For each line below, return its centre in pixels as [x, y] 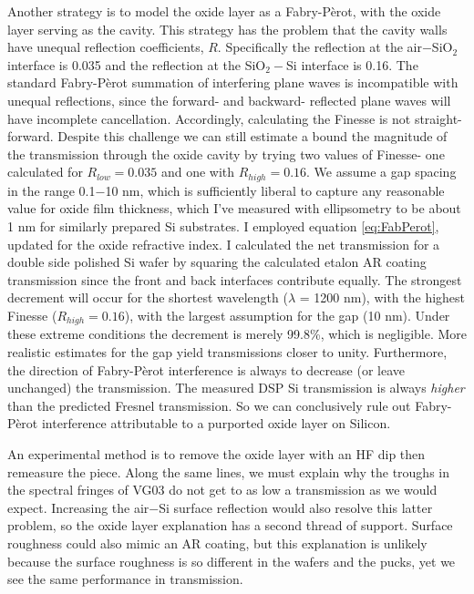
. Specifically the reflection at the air [319, 47]
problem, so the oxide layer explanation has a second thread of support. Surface [230, 525]
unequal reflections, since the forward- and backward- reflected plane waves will [229, 100]
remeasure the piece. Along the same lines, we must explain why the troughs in [229, 471]
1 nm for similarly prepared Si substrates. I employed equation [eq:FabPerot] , [223, 225]
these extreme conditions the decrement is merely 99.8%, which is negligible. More [237, 334]
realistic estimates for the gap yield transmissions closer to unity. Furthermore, [227, 352]
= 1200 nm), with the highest [382, 297]
